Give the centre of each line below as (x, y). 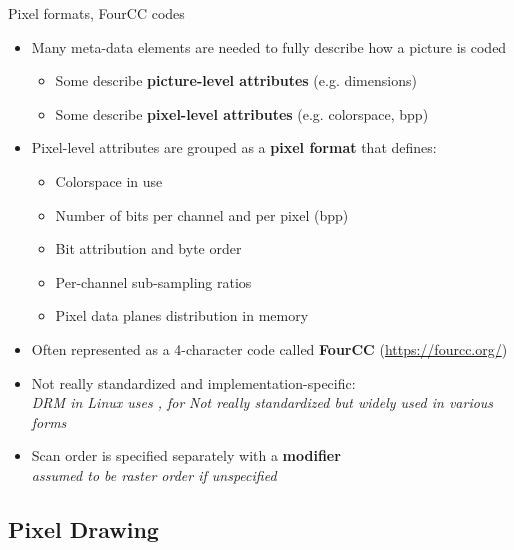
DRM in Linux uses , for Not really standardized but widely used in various (262, 402)
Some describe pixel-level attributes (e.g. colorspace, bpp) (242, 113)
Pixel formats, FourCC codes (96, 13)
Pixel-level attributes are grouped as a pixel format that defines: (234, 147)
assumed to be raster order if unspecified (154, 474)
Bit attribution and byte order (148, 248)
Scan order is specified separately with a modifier (186, 455)
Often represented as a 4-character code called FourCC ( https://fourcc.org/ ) (269, 348)
